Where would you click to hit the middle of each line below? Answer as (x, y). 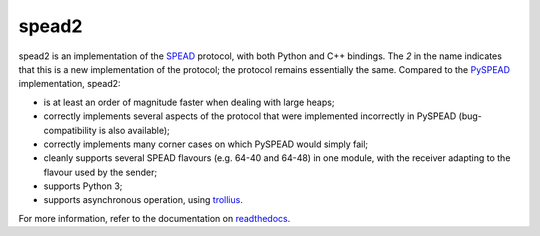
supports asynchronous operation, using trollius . (143, 200)
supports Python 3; (83, 186)
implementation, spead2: (69, 84)
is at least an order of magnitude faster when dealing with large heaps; (189, 102)
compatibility (70, 130)
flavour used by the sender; (100, 172)
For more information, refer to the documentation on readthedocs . (154, 218)
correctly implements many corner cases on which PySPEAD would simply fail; (206, 144)
